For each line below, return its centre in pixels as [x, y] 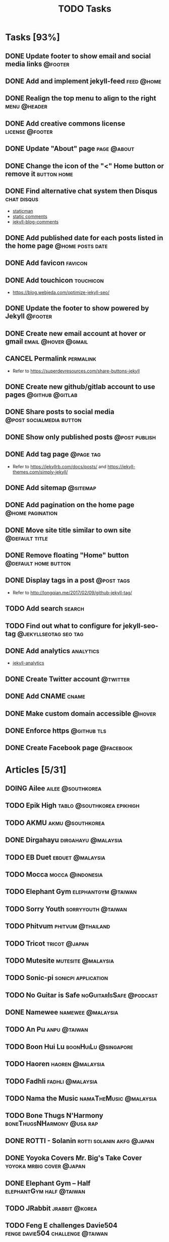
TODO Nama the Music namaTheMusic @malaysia [81, 1098]
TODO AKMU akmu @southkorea [55, 823]
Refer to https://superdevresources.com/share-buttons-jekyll [76, 371]
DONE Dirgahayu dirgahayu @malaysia [64, 840]
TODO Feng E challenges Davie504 [61, 1226]
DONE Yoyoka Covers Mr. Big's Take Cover [74, 1158]
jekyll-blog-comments [36, 222]
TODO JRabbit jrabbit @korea [51, 1208]
